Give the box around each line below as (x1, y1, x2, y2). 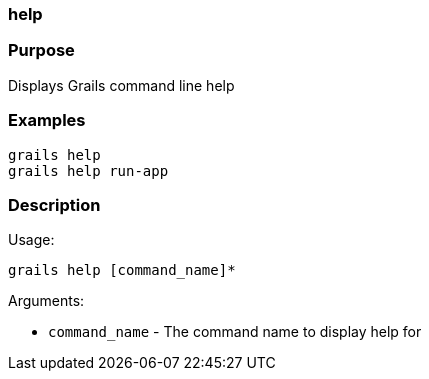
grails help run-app (8, 162, 169, 179)
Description (8, 194, 101, 215)
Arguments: (8, 292, 85, 310)
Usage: (8, 231, 55, 249)
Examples (8, 110, 86, 131)
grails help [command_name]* (8, 262, 236, 279)
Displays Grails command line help (8, 76, 235, 94)
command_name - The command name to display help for (48, 323, 422, 341)
